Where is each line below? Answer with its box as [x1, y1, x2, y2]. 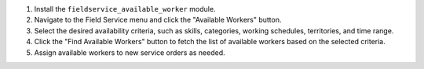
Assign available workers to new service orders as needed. [34, 47, 225, 57]
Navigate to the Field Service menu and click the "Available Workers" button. [34, 16, 282, 25]
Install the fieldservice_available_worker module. [34, 5, 216, 13]
